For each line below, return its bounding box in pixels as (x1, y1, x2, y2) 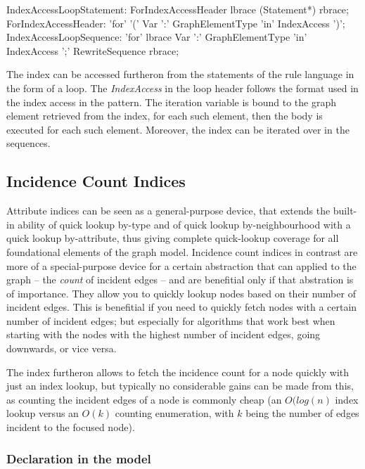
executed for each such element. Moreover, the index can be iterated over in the (6, 122, 350, 136)
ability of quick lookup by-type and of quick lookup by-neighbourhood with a (18, 217, 351, 231)
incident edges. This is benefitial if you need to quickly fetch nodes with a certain (6, 300, 357, 314)
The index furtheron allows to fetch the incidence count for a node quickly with (6, 364, 350, 379)
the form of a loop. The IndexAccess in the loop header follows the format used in (6, 80, 359, 95)
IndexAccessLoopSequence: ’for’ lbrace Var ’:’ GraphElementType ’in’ (6, 30, 307, 44)
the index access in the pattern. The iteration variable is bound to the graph (6, 94, 337, 109)
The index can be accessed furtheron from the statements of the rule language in (6, 67, 354, 82)
